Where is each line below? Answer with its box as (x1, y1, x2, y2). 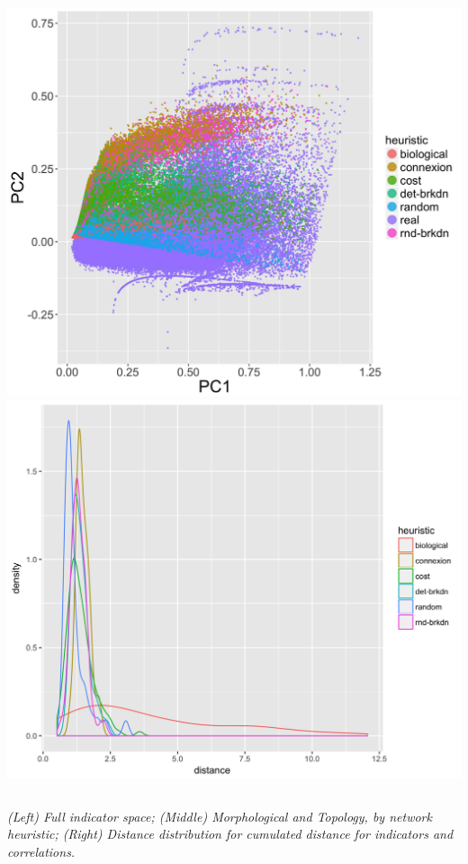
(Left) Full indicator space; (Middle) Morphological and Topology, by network (7, 806, 432, 825)
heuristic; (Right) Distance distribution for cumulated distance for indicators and (7, 824, 454, 843)
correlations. (7, 841, 76, 860)
